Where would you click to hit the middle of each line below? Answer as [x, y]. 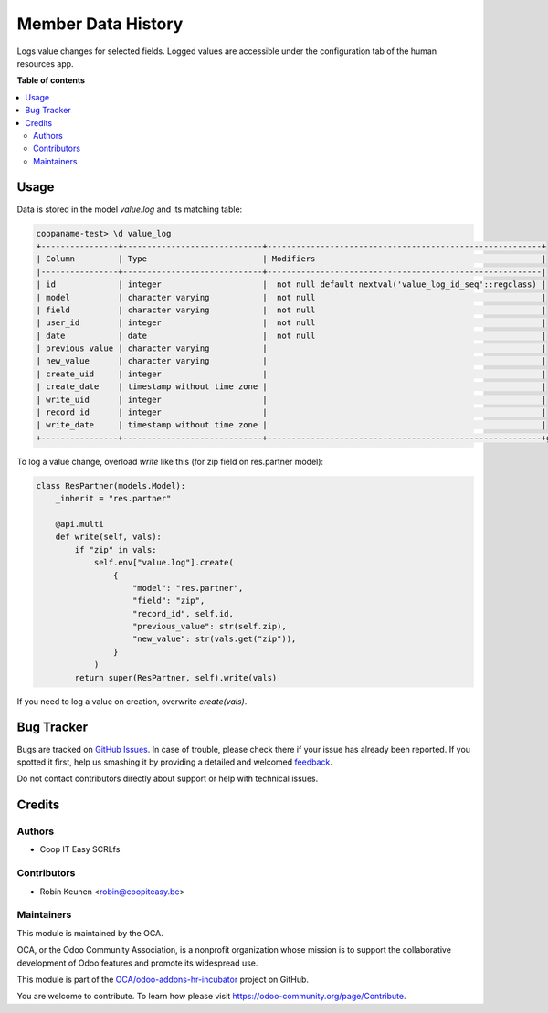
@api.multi [79, 524]
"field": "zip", [169, 601]
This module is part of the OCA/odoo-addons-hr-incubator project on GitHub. [163, 979]
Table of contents [51, 80]
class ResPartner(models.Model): [111, 485]
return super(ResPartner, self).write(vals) [176, 677]
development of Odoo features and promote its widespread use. [137, 963]
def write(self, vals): [108, 537]
